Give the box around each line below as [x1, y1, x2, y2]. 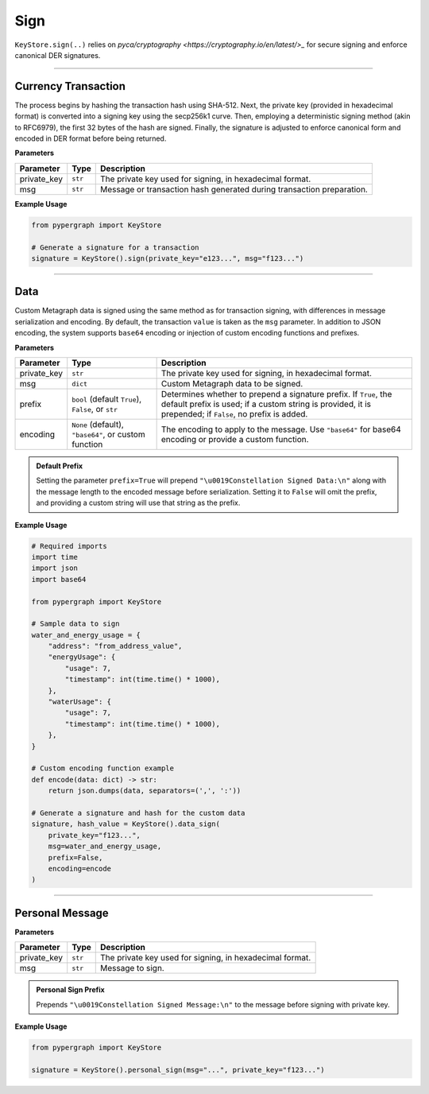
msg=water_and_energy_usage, [48, 842, 162, 851]
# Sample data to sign [31, 619, 120, 628]
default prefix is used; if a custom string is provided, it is [160, 398, 371, 409]
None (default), [71, 419, 125, 430]
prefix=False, [48, 853, 103, 862]
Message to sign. [100, 963, 164, 974]
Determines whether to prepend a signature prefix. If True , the [160, 389, 392, 400]
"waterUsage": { [48, 697, 111, 707]
